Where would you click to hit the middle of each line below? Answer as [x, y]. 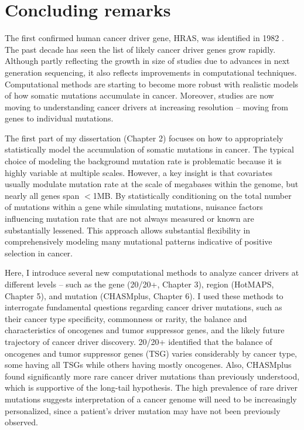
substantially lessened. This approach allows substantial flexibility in [128, 230]
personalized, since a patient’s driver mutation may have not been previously [143, 410]
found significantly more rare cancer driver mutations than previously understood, [152, 376]
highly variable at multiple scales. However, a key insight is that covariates [139, 172]
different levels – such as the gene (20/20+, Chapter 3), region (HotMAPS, [139, 284]
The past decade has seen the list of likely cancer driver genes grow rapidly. [140, 49]
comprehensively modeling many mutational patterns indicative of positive [139, 241]
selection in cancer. [39, 253]
